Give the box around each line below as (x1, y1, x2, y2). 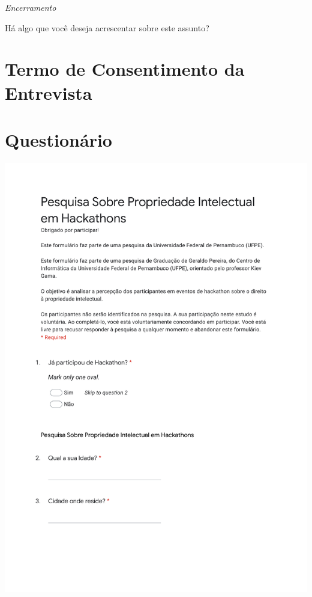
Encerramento (5, 1, 56, 13)
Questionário (5, 127, 112, 152)
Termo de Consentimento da (5, 57, 245, 81)
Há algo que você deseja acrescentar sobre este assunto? (5, 21, 209, 34)
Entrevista (5, 80, 92, 105)
